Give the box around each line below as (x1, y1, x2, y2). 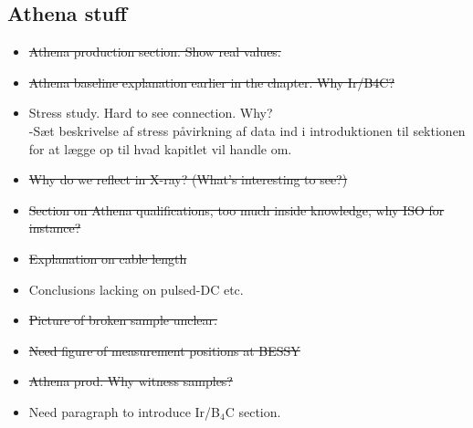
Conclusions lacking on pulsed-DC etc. (28, 279, 244, 298)
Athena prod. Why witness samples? (28, 371, 233, 391)
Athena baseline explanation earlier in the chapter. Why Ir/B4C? (28, 72, 395, 91)
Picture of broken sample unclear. (28, 310, 217, 329)
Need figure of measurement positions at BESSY (28, 340, 300, 360)
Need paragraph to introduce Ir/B (28, 402, 220, 421)
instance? (28, 218, 81, 237)
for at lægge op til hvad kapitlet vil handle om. (28, 139, 292, 158)
